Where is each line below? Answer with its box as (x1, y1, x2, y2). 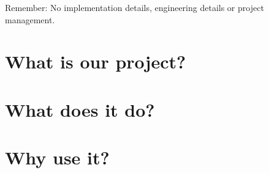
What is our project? (5, 49, 186, 74)
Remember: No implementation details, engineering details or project (5, 1, 264, 13)
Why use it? (5, 145, 110, 170)
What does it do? (5, 97, 155, 122)
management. (5, 13, 55, 26)
